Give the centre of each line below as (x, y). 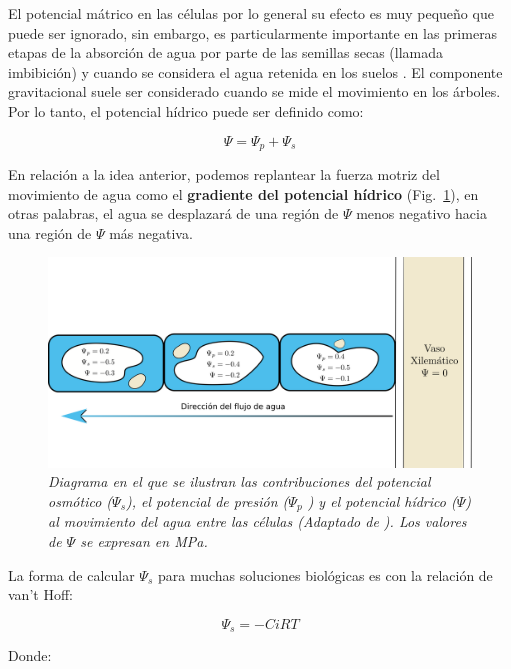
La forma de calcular (71, 574)
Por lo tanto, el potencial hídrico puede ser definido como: (186, 110)
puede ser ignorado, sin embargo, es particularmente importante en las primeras (253, 32)
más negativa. (151, 232)
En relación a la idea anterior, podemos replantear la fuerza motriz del (224, 174)
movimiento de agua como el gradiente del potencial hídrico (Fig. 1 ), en (243, 193)
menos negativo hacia (421, 213)
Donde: (30, 655)
